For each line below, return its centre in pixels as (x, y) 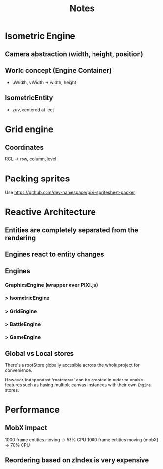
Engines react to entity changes (55, 255)
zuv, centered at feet (33, 110)
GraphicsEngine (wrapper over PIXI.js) (52, 285)
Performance (33, 410)
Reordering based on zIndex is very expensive (77, 460)
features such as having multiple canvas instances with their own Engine (78, 385)
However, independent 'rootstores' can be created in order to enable (74, 380)
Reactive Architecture (51, 212)
